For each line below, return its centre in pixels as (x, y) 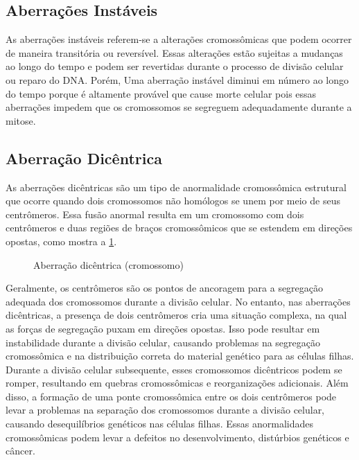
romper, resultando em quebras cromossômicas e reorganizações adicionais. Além (177, 383)
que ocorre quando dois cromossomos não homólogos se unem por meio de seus (173, 201)
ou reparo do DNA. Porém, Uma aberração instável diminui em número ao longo (177, 79)
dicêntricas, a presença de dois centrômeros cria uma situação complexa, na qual (176, 315)
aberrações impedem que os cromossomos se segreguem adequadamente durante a (179, 107)
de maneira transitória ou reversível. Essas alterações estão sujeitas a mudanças (174, 52)
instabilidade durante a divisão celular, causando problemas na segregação (163, 342)
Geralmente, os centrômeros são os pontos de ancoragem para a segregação (165, 288)
